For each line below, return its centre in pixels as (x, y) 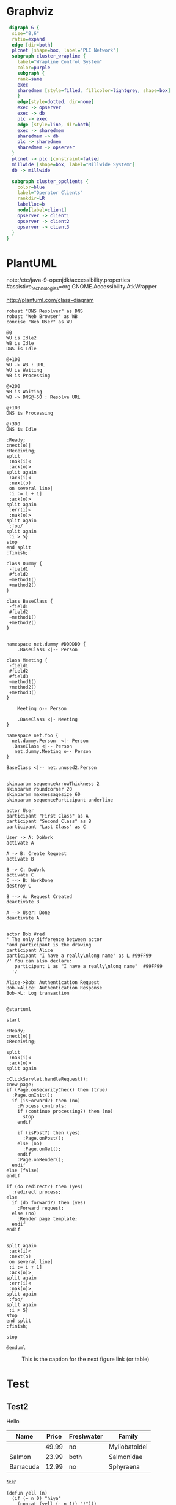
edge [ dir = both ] (32, 45)
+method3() (23, 693)
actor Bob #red (26, 934)
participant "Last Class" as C (46, 827)
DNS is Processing (30, 413)
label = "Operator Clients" (50, 193)
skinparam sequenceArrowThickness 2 (53, 784)
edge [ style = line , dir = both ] (54, 125)
